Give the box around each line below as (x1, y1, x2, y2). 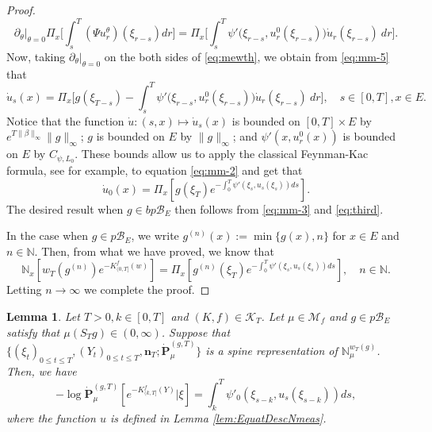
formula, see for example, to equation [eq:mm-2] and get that (6, 162, 303, 179)
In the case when (6, 227, 89, 244)
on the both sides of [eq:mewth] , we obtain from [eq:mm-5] (104, 48, 389, 64)
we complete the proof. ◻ (84, 281, 210, 298)
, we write (131, 227, 179, 244)
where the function (6, 409, 96, 426)
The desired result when (6, 200, 124, 217)
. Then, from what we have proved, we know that (34, 242, 274, 259)
